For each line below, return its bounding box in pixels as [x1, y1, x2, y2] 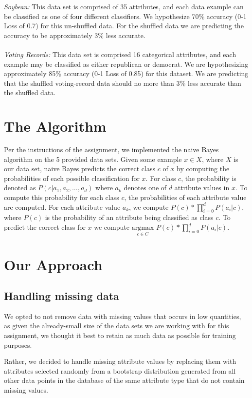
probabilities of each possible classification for [4, 173, 140, 183]
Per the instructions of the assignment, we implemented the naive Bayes [4, 144, 219, 155]
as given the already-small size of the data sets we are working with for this [4, 320, 229, 331]
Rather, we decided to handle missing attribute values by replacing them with [4, 356, 236, 366]
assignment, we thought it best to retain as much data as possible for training [4, 330, 236, 340]
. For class [145, 173, 176, 183]
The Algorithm [4, 116, 107, 136]
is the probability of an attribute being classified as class [45, 212, 214, 222]
